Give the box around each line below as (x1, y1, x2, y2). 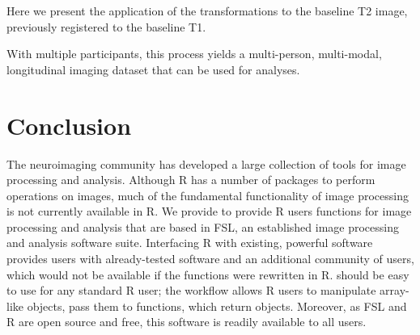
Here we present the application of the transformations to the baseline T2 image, (6, 2, 408, 19)
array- (380, 282, 409, 299)
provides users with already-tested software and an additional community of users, (6, 250, 414, 267)
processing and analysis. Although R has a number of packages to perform (6, 171, 375, 188)
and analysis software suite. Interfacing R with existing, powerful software (6, 234, 373, 251)
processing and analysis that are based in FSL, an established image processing (6, 218, 399, 235)
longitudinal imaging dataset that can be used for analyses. (6, 61, 300, 77)
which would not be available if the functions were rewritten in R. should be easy (6, 266, 409, 283)
